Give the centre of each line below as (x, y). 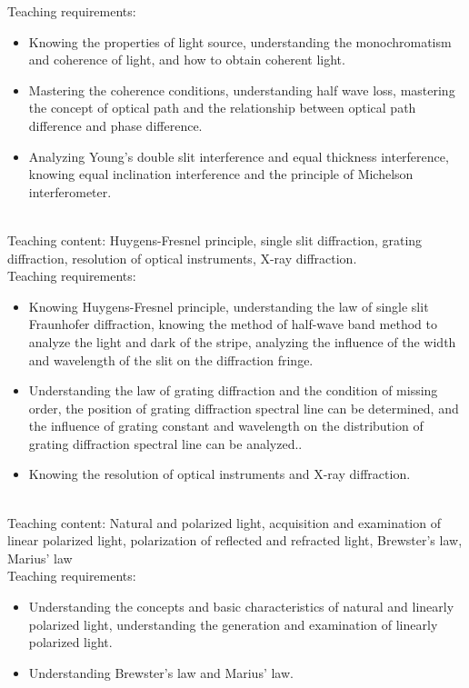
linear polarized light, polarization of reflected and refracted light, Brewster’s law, (235, 540)
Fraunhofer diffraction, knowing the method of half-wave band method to (233, 324)
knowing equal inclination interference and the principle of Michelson (221, 174)
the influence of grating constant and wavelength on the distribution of (226, 426)
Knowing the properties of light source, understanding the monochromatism (240, 41)
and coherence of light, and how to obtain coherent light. (187, 60)
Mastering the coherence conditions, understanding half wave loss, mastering (242, 90)
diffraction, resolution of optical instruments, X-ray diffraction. (182, 258)
